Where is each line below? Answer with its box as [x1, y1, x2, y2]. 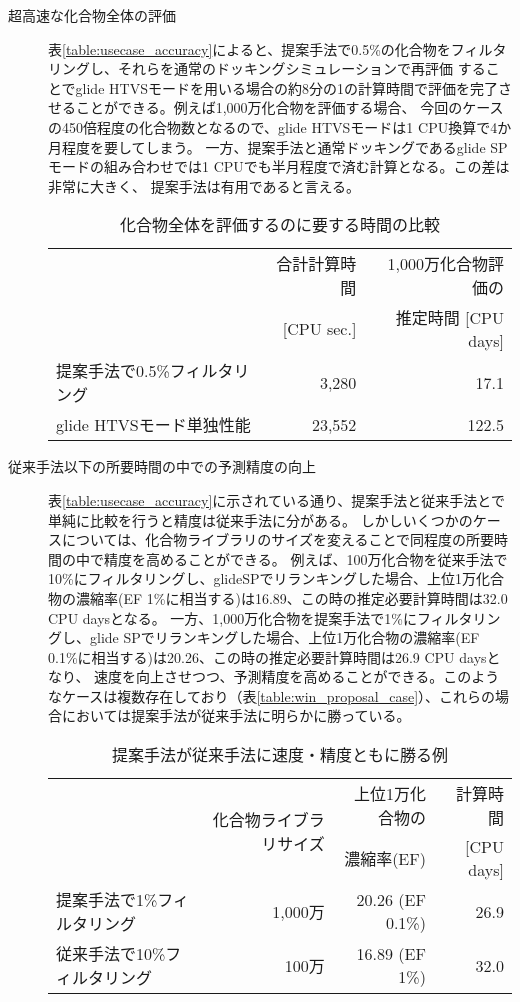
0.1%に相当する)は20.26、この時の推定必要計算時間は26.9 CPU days [48, 646, 487, 667]
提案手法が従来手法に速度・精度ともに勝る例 [111, 743, 448, 767]
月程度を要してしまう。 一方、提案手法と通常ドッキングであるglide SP [48, 136, 508, 157]
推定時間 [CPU [395, 306, 504, 330]
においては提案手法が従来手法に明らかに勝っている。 [61, 705, 411, 726]
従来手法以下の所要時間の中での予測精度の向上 [8, 456, 316, 477]
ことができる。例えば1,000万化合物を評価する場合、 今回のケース [75, 97, 504, 118]
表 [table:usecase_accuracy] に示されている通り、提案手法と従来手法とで [48, 489, 505, 510]
